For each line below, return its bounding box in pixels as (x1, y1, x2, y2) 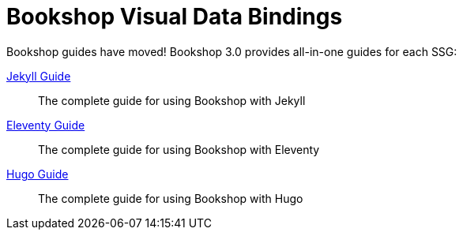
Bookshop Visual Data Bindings (6, 3, 343, 30)
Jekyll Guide (6, 69, 71, 83)
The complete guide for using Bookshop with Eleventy (38, 142, 320, 156)
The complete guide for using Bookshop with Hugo (38, 191, 303, 205)
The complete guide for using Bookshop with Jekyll (38, 93, 306, 107)
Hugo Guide (6, 167, 69, 181)
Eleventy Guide (6, 118, 85, 132)
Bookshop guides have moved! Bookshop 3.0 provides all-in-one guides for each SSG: (6, 44, 457, 58)
